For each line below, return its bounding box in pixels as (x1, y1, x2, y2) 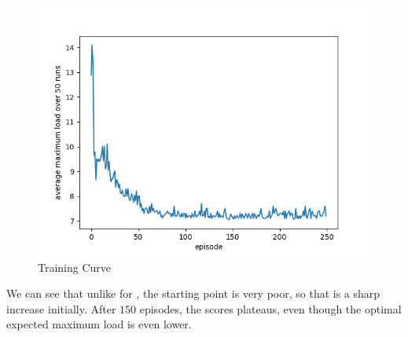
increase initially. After (6, 300, 116, 317)
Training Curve (38, 258, 112, 275)
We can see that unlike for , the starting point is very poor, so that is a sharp (6, 285, 380, 302)
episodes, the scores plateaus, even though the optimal (139, 300, 402, 317)
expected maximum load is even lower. (6, 316, 192, 332)
